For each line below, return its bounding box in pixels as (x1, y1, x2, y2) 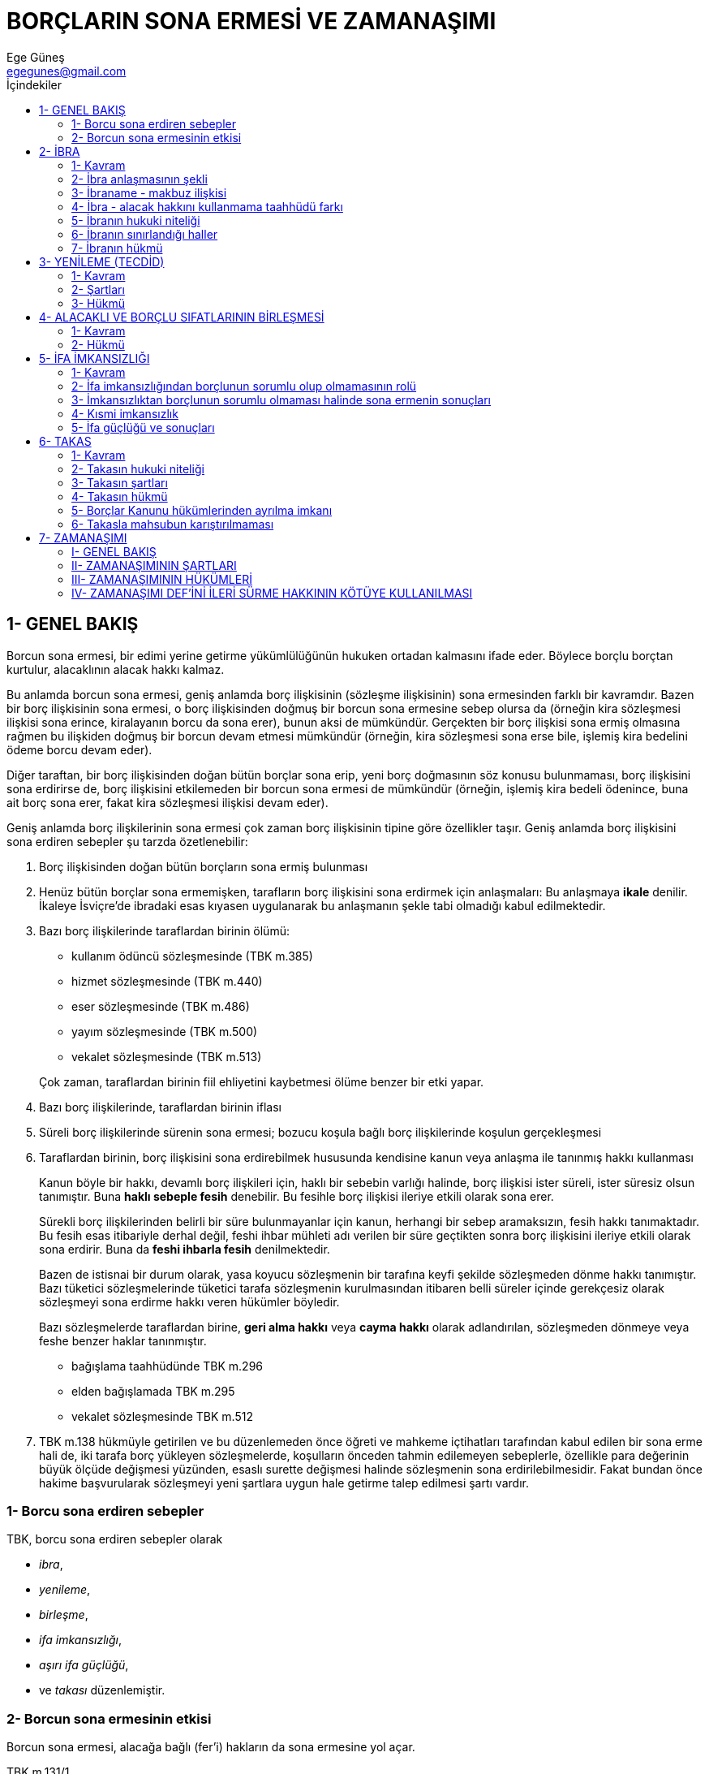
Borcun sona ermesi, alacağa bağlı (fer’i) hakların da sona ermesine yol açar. (6, 1740, 415, 1755)
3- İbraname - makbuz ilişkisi (71, 185, 227, 200)
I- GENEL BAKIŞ (71, 544, 157, 559)
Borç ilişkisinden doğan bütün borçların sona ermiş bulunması (39, 859, 368, 874)
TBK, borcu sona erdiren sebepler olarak (6, 1532, 223, 1547)
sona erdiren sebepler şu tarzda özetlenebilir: (6, 834, 248, 848)
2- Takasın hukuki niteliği (71, 461, 204, 476)
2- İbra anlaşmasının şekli (71, 171, 208, 186)
